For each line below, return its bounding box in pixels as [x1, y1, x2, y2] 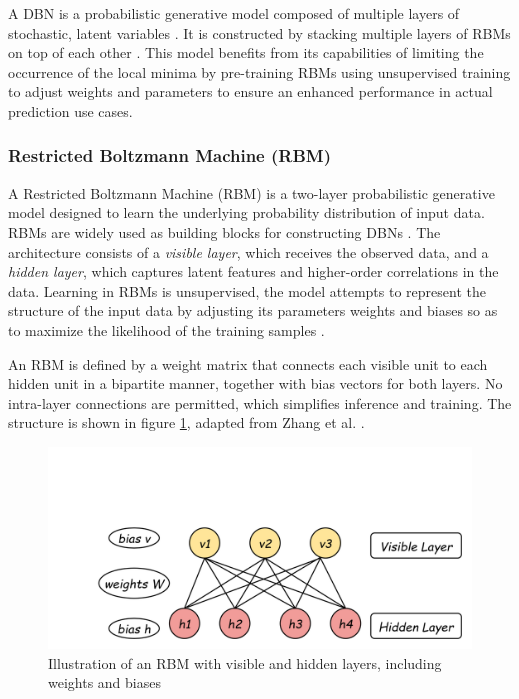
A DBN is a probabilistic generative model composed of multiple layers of [8, 3, 460, 23]
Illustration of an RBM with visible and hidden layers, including [48, 652, 442, 673]
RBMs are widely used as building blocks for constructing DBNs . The [8, 221, 441, 242]
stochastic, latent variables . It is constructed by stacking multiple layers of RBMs [8, 22, 511, 43]
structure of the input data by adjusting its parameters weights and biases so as [8, 300, 498, 321]
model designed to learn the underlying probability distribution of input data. [8, 202, 485, 223]
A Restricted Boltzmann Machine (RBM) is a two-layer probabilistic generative [8, 182, 495, 203]
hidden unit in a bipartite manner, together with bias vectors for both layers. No [8, 373, 503, 394]
